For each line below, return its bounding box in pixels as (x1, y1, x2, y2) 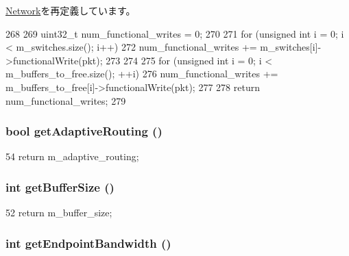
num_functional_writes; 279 (5, 93, 126, 107)
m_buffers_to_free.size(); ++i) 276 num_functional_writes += (5, 66, 278, 81)
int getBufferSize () (5, 178, 115, 195)
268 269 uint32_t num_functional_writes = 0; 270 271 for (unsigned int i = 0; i (5, 26, 344, 40)
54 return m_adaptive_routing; (5, 149, 139, 164)
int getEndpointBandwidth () (5, 234, 171, 251)
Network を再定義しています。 (5, 3, 136, 17)
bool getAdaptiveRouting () (5, 123, 163, 140)
